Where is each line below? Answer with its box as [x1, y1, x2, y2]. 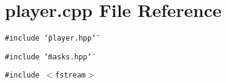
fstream [55, 71, 86, 80]
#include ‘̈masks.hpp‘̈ [5, 52, 92, 61]
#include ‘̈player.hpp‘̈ [5, 34, 96, 43]
